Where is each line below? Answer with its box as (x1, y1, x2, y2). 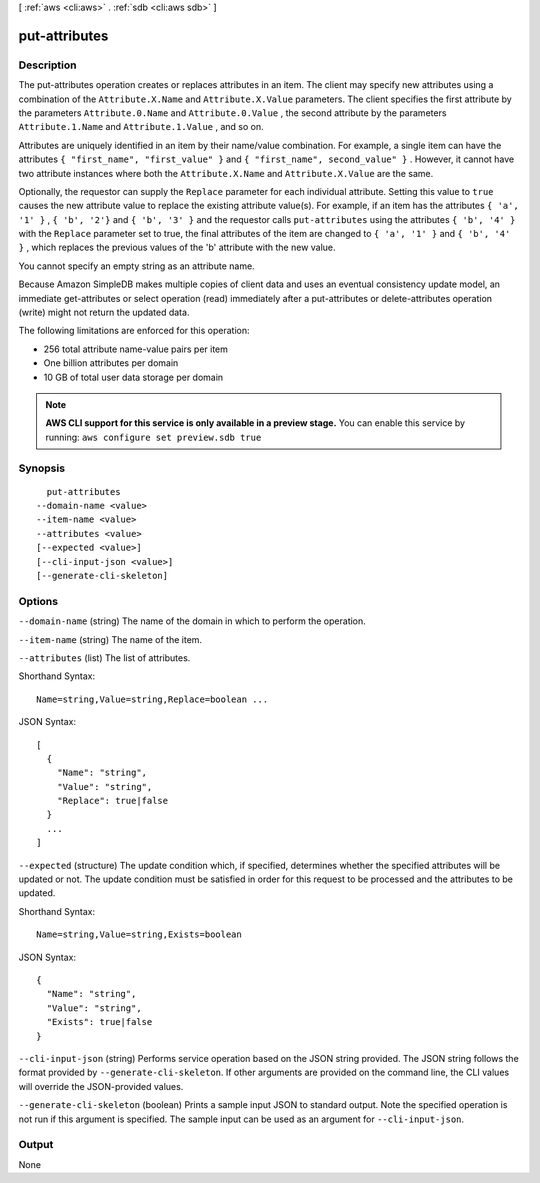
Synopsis (18, 461, 65, 475)
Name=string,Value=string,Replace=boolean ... (36, 693, 269, 705)
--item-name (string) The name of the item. (18, 633, 203, 645)
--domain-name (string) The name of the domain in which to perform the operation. (18, 615, 367, 627)
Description (18, 58, 77, 72)
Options (18, 594, 59, 608)
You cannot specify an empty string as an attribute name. (18, 260, 255, 272)
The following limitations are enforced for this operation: (18, 325, 250, 337)
